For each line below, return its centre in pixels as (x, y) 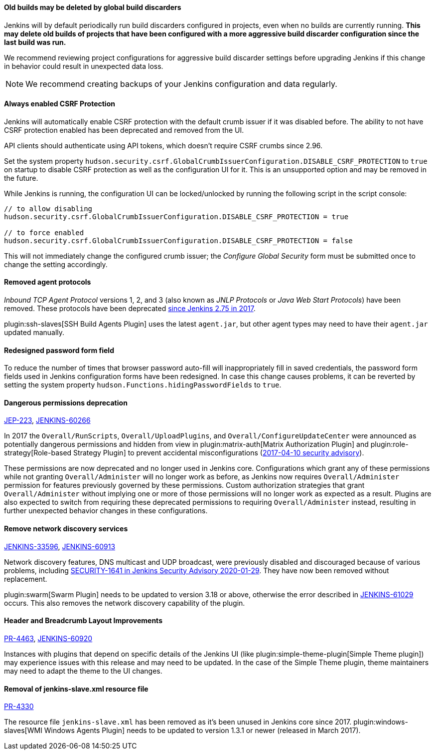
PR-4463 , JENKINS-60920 (48, 638)
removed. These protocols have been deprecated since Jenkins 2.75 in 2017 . (130, 309)
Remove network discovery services (66, 529)
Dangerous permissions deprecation (66, 402)
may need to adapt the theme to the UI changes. (83, 671)
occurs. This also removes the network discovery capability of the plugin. (125, 603)
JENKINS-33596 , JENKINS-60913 (60, 546)
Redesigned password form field (59, 350)
